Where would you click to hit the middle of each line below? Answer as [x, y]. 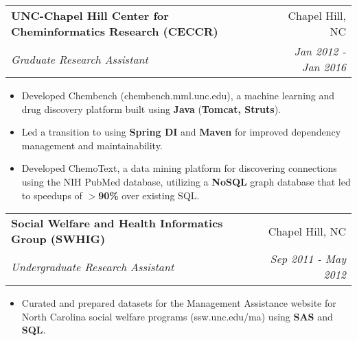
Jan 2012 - [320, 51]
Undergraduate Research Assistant [93, 266]
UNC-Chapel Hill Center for [90, 15]
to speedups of [52, 195]
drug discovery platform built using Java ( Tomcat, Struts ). [151, 109]
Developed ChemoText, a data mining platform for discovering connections [179, 168]
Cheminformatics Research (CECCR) [115, 31]
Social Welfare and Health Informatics [117, 223]
